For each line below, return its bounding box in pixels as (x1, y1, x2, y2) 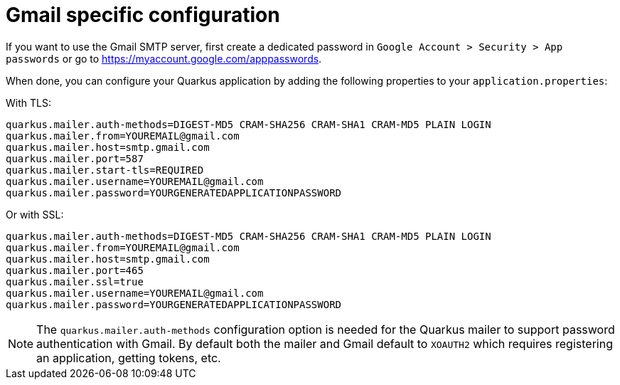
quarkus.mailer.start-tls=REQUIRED (6, 164, 204, 176)
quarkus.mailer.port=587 (6, 152, 144, 164)
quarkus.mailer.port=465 (6, 264, 144, 276)
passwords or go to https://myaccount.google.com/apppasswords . (6, 52, 322, 65)
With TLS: (6, 96, 51, 109)
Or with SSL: (6, 208, 64, 221)
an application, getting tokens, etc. (36, 350, 221, 365)
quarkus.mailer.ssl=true (6, 275, 144, 288)
